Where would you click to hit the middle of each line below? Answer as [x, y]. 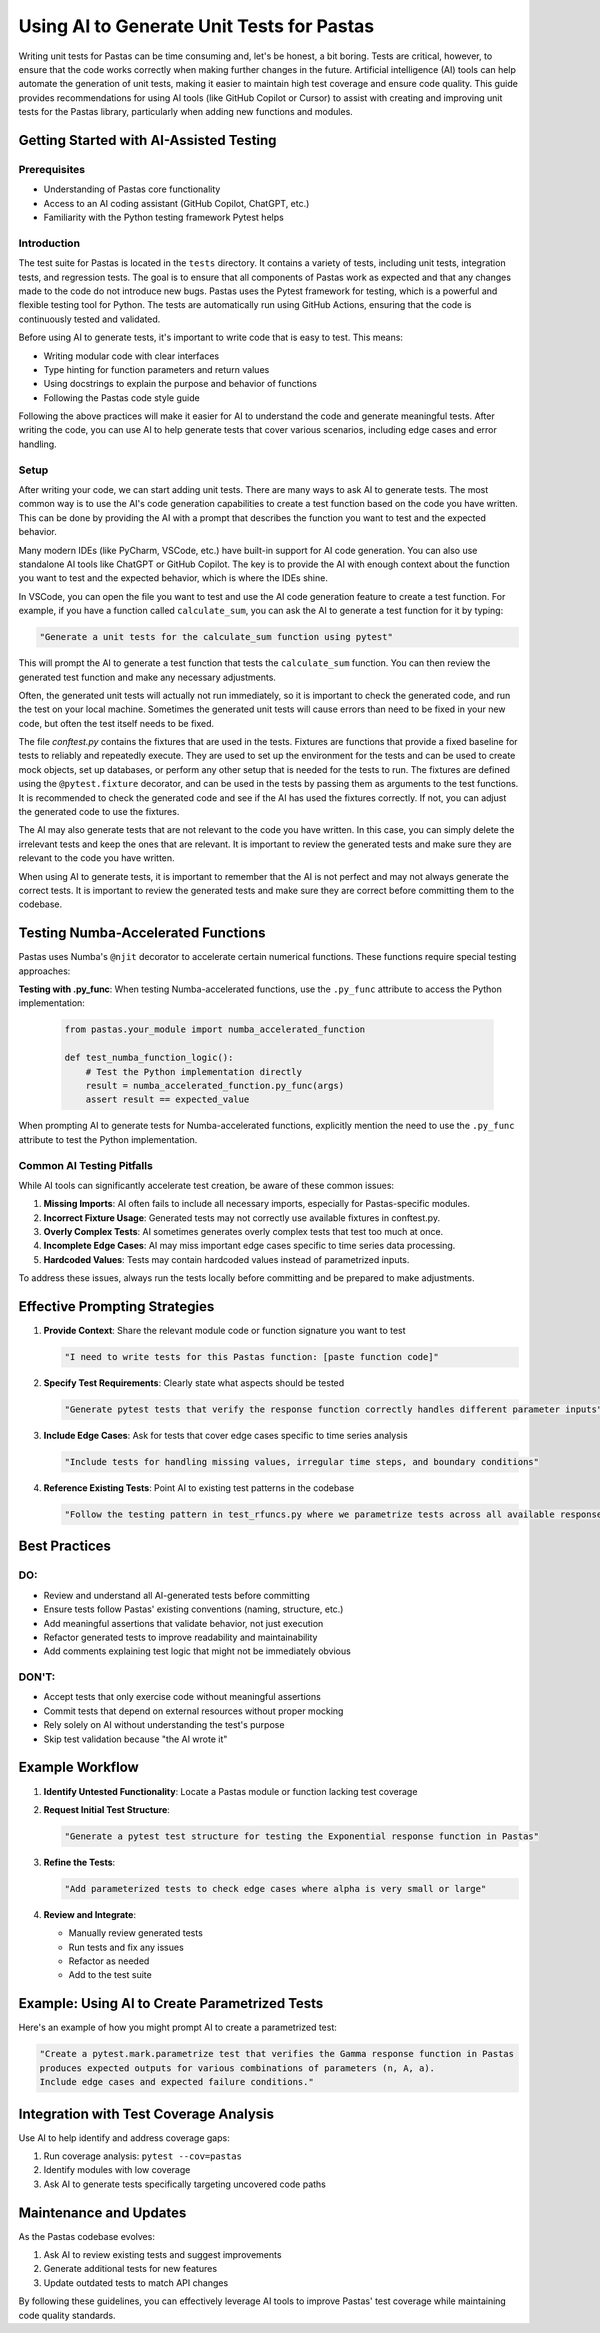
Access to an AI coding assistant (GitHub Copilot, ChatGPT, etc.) [176, 203]
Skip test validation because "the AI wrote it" [135, 1739]
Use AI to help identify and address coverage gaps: [124, 2137]
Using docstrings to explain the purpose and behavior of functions [180, 384]
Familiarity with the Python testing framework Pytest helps [163, 217]
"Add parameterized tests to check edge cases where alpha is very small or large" [275, 1888]
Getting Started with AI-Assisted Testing [147, 140]
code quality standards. [67, 2315]
